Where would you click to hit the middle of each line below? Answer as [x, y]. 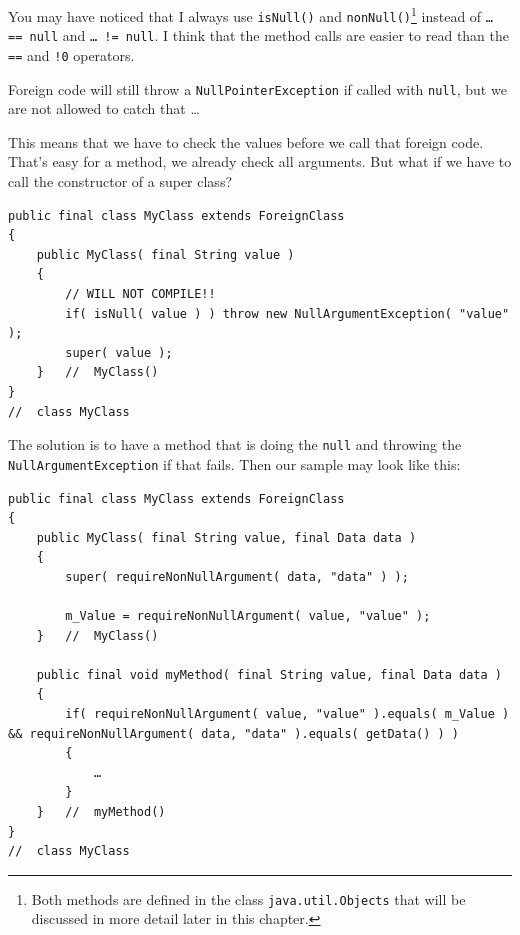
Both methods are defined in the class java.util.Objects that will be [248, 898]
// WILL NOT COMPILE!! [140, 294]
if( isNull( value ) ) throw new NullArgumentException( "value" [287, 313]
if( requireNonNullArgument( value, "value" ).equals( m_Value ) [287, 714]
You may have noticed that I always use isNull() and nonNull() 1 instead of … [250, 14]
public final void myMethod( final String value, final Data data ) [269, 674]
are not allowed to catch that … [104, 108]
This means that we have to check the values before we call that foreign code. [246, 141]
